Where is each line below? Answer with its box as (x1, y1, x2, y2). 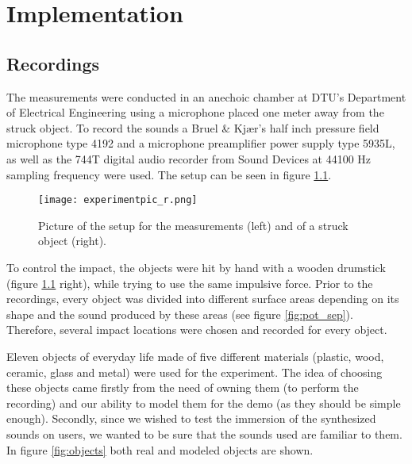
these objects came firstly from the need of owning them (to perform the (6, 379, 359, 396)
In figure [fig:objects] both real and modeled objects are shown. (6, 441, 314, 458)
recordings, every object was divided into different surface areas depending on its (6, 290, 399, 307)
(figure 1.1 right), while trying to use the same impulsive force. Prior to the (6, 274, 373, 291)
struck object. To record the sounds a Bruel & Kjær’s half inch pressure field (6, 119, 379, 136)
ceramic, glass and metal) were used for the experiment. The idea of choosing (6, 363, 383, 380)
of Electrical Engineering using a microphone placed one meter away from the (6, 104, 384, 121)
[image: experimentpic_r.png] (38, 194, 198, 206)
